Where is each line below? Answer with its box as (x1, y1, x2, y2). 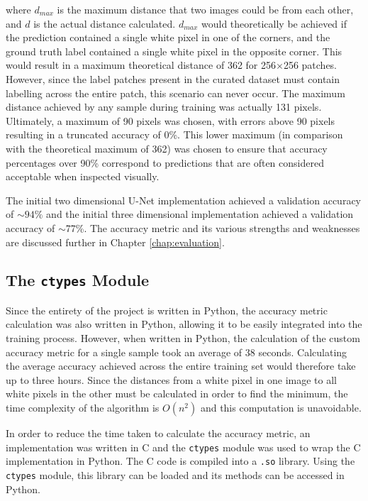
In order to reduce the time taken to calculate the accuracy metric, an (6, 426, 311, 441)
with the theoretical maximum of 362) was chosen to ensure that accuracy (6, 141, 328, 155)
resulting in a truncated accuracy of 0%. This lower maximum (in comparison (6, 127, 343, 142)
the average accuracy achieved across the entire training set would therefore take (6, 358, 356, 373)
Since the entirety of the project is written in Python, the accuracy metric (6, 302, 328, 317)
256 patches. (283, 57, 338, 72)
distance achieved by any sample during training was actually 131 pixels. (6, 99, 322, 114)
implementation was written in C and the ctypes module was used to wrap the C (6, 439, 361, 454)
